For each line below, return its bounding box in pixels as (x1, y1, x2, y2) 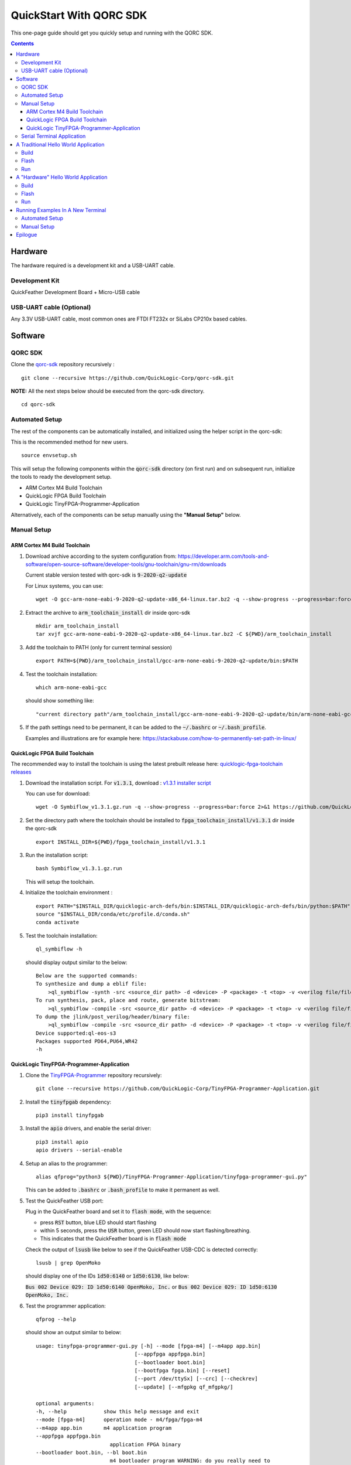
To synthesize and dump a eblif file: (36, 980, 147, 987)
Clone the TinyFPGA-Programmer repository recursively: (25, 1071, 162, 1078)
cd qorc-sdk (21, 401, 56, 408)
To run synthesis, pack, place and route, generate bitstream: (36, 997, 221, 1004)
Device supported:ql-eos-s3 (36, 1030, 116, 1037)
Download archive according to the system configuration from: (25, 553, 177, 560)
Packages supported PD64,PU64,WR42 (36, 1038, 138, 1045)
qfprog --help (36, 1316, 76, 1323)
